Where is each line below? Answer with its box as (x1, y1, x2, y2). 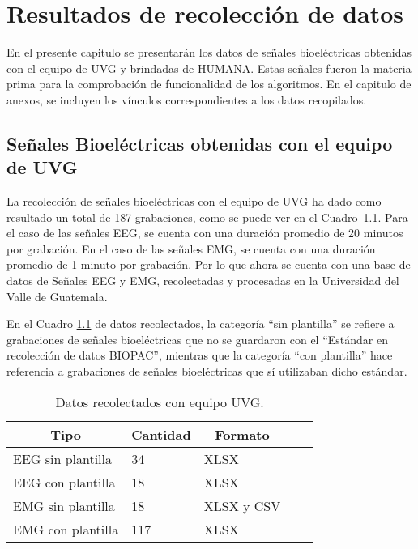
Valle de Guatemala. (6, 287, 108, 304)
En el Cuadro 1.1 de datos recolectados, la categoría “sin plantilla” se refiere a (6, 315, 395, 332)
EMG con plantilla (13, 519, 119, 538)
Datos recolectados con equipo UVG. (55, 392, 264, 411)
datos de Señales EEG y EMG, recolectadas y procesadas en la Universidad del (6, 272, 399, 289)
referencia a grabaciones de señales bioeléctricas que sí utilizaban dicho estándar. (6, 363, 407, 380)
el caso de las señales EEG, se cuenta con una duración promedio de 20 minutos (6, 224, 403, 241)
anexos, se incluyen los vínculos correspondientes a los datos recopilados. (6, 91, 367, 108)
